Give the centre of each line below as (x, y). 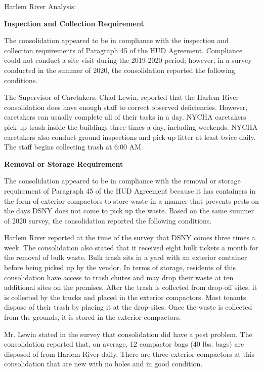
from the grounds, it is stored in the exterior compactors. (93, 317)
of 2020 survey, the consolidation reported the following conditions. (108, 220)
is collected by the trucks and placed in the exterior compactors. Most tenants (125, 297)
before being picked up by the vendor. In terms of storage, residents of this (120, 267)
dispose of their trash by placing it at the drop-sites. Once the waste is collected (128, 307)
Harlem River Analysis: (40, 6)
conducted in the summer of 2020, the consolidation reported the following (120, 70)
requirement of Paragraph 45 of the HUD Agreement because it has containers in (130, 190)
